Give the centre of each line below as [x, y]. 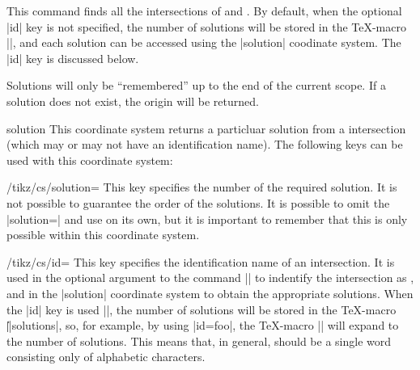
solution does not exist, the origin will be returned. [133, 101]
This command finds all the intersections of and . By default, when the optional [204, 11]
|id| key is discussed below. [73, 58]
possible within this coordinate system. [103, 235]
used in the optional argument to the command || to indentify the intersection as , [210, 277]
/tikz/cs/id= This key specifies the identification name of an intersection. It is [201, 261]
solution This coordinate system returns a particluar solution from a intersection [206, 128]
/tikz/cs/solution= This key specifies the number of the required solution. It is [202, 187]
